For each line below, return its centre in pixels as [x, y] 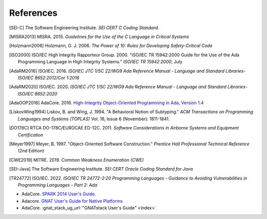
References [33, 13]
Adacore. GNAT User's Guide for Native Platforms [72, 201]
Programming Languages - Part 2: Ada [58, 185]
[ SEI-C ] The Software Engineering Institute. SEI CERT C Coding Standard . [84, 28]
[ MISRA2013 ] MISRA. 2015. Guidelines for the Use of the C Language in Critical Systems [99, 37]
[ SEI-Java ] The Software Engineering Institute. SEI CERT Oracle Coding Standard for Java [101, 169]
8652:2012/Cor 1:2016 [57, 78]
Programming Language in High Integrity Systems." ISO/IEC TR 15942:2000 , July [100, 62]
